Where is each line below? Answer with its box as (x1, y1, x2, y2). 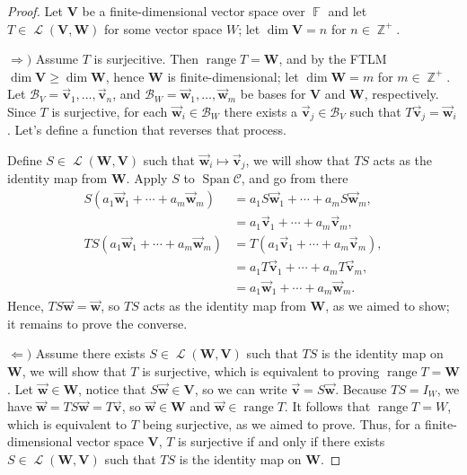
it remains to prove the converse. (7, 313, 188, 332)
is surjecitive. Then (93, 49, 199, 68)
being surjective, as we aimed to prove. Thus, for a (142, 414, 421, 433)
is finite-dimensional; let (167, 66, 299, 85)
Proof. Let (7, 2, 63, 20)
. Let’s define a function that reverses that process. (7, 120, 287, 139)
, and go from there (241, 169, 348, 188)
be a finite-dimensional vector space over (82, 2, 305, 20)
